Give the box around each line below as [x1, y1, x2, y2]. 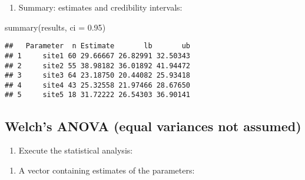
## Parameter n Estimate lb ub [5, 42, 190, 51]
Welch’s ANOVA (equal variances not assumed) [5, 116, 301, 135]
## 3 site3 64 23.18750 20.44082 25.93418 [5, 71, 190, 80]
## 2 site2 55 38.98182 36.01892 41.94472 [5, 61, 190, 70]
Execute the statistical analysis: [18, 144, 133, 156]
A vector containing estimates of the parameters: [18, 164, 195, 176]
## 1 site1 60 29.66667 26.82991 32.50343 [5, 51, 190, 60]
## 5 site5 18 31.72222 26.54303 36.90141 [5, 91, 190, 99]
